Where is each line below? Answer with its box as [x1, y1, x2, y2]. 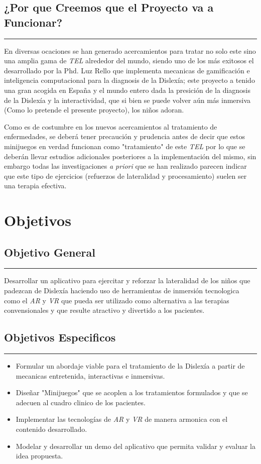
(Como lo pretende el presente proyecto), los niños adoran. [4, 104, 184, 115]
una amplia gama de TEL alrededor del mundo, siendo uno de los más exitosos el [4, 55, 254, 66]
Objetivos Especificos [4, 329, 116, 345]
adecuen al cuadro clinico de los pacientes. [16, 397, 146, 407]
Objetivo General [4, 244, 95, 260]
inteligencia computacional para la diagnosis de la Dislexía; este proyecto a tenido [4, 75, 255, 85]
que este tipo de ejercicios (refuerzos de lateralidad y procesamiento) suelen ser [4, 170, 247, 181]
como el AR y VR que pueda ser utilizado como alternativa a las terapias [4, 295, 229, 305]
